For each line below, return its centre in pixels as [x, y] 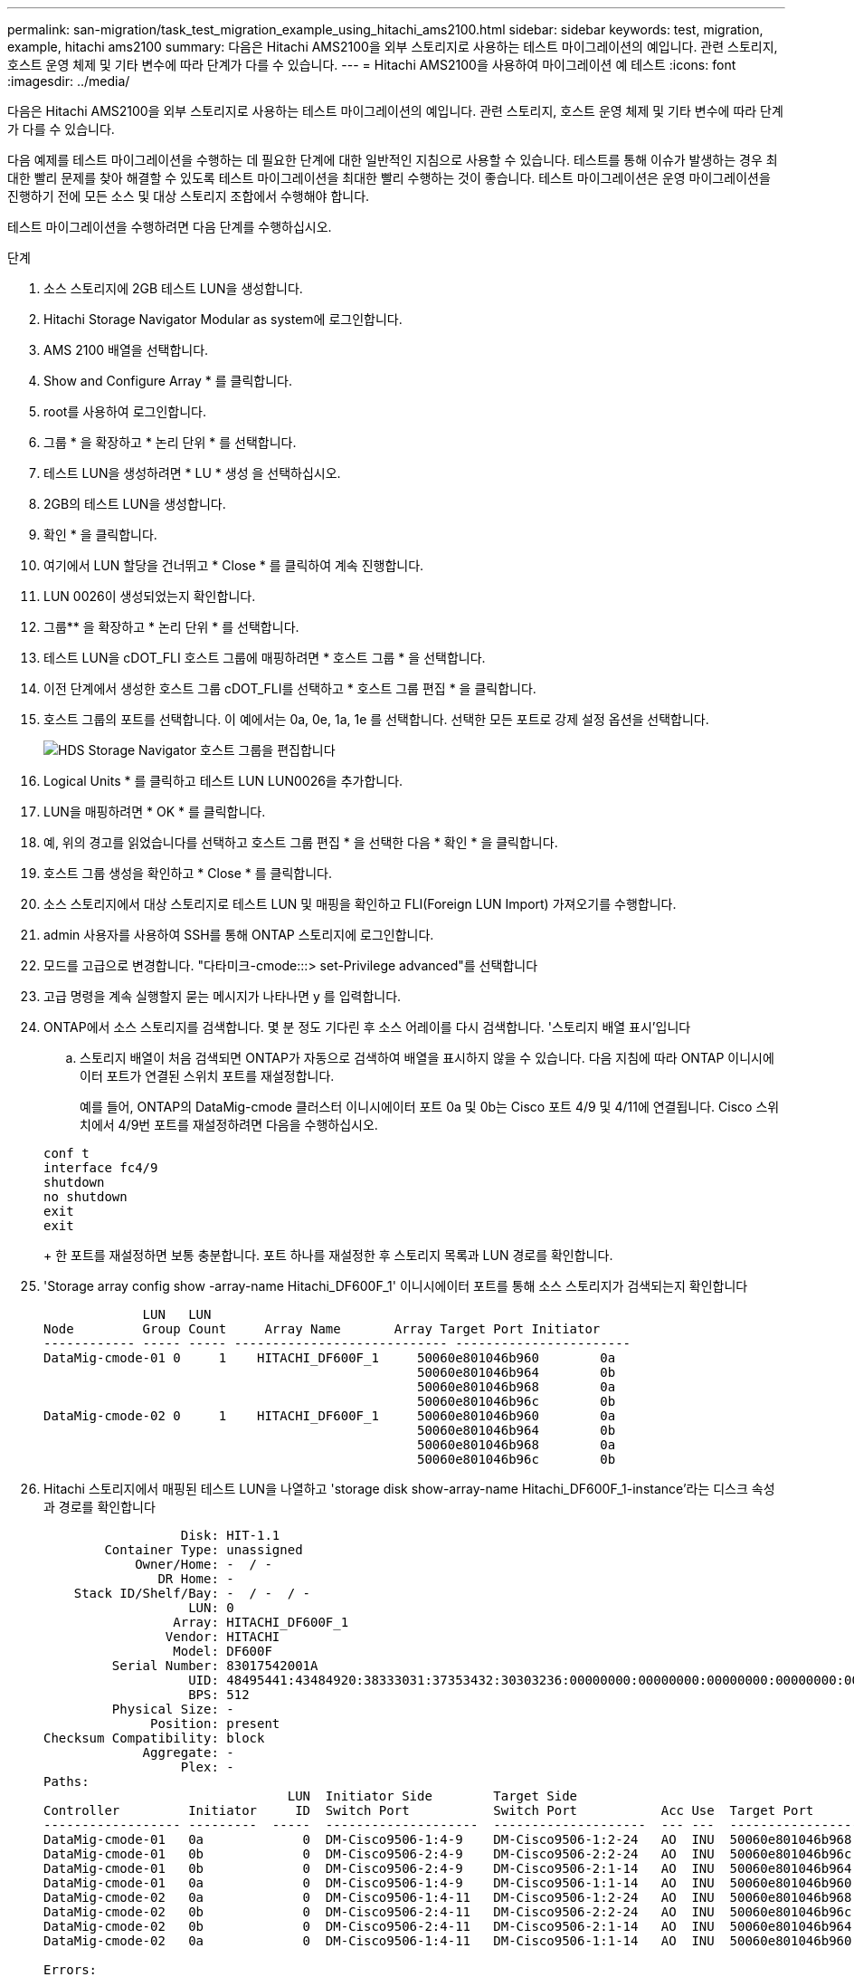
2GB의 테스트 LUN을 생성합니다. [135, 504]
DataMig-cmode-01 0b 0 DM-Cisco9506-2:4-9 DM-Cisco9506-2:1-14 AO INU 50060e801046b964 [448, 1868]
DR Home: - [196, 1579]
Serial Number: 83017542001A [215, 1666]
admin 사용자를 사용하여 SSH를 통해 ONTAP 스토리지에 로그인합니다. [239, 935]
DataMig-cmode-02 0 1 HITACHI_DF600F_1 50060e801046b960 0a [330, 1416]
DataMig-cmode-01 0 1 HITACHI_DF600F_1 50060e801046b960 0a [330, 1358]
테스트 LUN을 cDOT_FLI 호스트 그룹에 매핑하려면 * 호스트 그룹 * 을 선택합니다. [265, 658]
